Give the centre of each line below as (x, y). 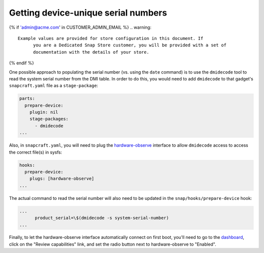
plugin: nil (44, 112)
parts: (27, 98)
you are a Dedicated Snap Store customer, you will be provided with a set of (130, 45)
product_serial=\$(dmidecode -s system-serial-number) (102, 218)
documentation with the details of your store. (91, 52)
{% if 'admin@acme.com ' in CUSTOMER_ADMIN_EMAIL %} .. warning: (80, 27)
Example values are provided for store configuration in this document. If (110, 38)
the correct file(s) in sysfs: (35, 152)
